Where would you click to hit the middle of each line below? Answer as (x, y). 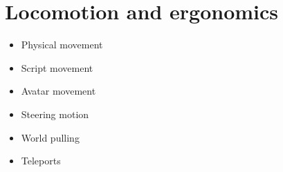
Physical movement (62, 45)
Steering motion (55, 114)
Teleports (41, 161)
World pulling (50, 137)
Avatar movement (58, 91)
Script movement (57, 67)
